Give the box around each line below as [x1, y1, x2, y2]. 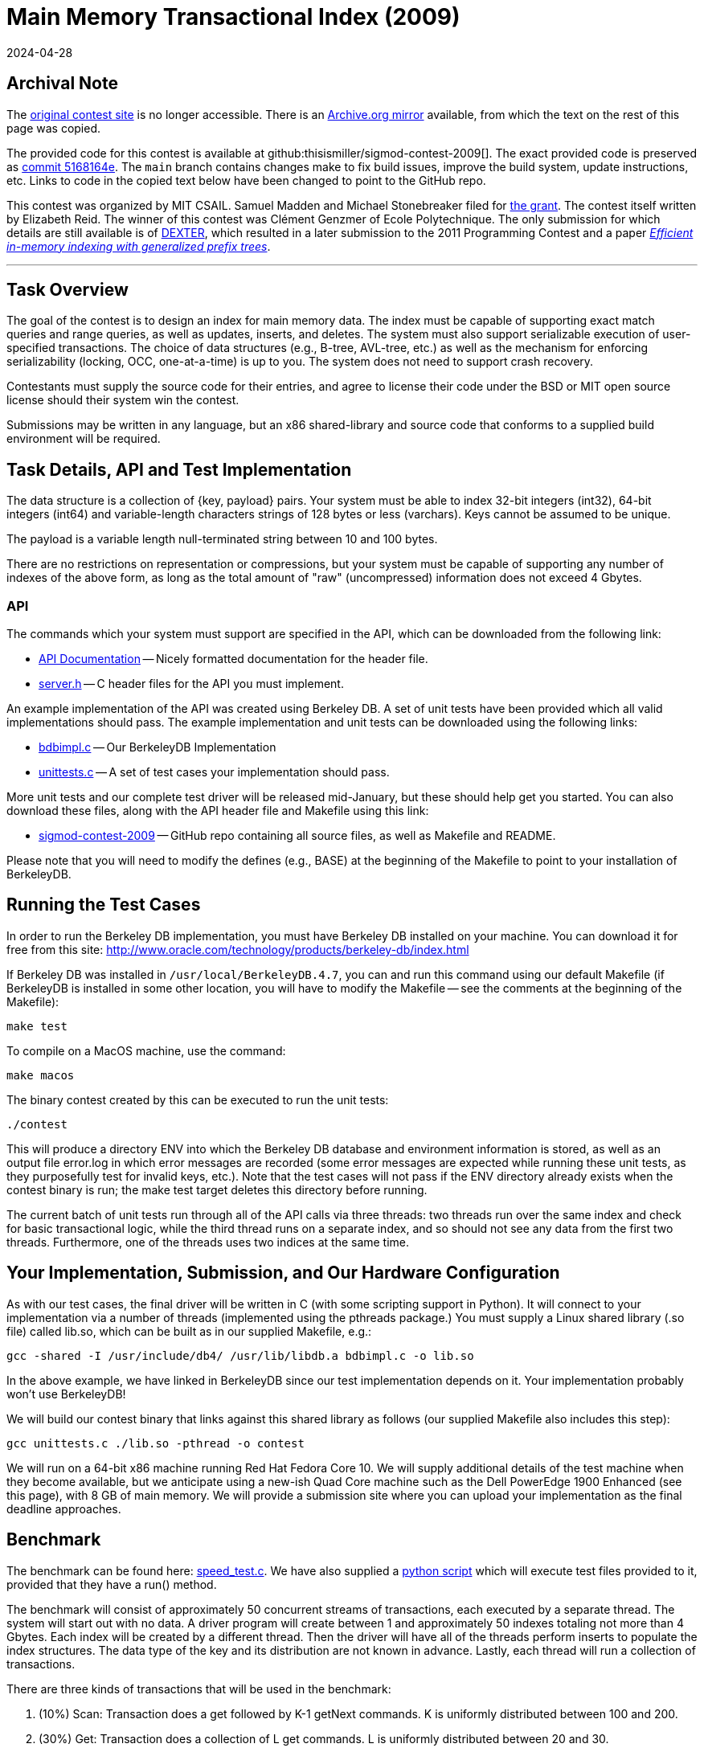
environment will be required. [6, 432, 161, 446]
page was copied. [6, 121, 101, 135]
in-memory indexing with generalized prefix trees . [6, 239, 271, 253]
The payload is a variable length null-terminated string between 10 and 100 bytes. [6, 532, 438, 546]
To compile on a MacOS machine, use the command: [6, 1043, 286, 1058]
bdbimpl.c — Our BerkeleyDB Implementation [39, 740, 276, 755]
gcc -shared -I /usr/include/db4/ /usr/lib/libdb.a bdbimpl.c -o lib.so [6, 1349, 474, 1362]
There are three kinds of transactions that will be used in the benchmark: [6, 1681, 391, 1696]
